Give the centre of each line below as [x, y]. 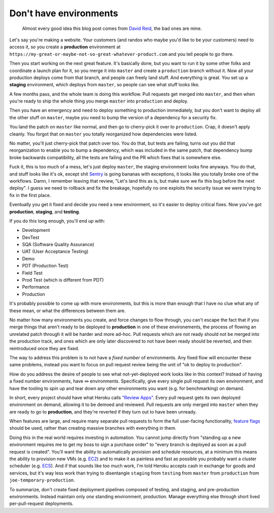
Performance [36, 287]
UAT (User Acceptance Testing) [55, 252]
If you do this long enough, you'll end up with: [57, 221]
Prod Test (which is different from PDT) [63, 280]
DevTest [31, 237]
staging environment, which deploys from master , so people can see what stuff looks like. [105, 85]
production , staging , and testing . [45, 212]
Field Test [32, 273]
